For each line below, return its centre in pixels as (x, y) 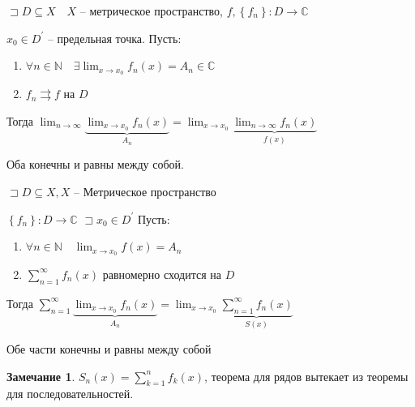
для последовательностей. (70, 394)
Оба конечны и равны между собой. (95, 164)
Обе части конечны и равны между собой (109, 349)
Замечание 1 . (41, 376)
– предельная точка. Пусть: (114, 38)
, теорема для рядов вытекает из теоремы (306, 376)
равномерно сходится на (162, 274)
